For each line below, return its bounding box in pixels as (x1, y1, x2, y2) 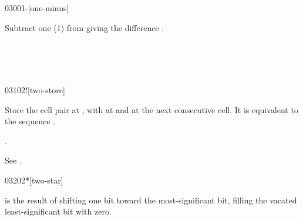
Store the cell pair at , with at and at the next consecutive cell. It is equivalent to (5, 103, 298, 115)
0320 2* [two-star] (5, 174, 63, 186)
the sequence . (5, 115, 56, 127)
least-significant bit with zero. (5, 205, 112, 217)
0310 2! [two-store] (5, 83, 65, 96)
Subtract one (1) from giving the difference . (5, 21, 164, 33)
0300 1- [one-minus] (5, 2, 69, 13)
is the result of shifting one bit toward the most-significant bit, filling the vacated (5, 193, 297, 206)
